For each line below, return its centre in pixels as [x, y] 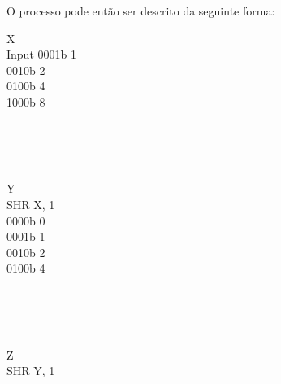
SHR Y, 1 [31, 371]
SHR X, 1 [31, 204]
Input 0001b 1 [41, 54]
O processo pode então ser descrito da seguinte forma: [141, 11]
